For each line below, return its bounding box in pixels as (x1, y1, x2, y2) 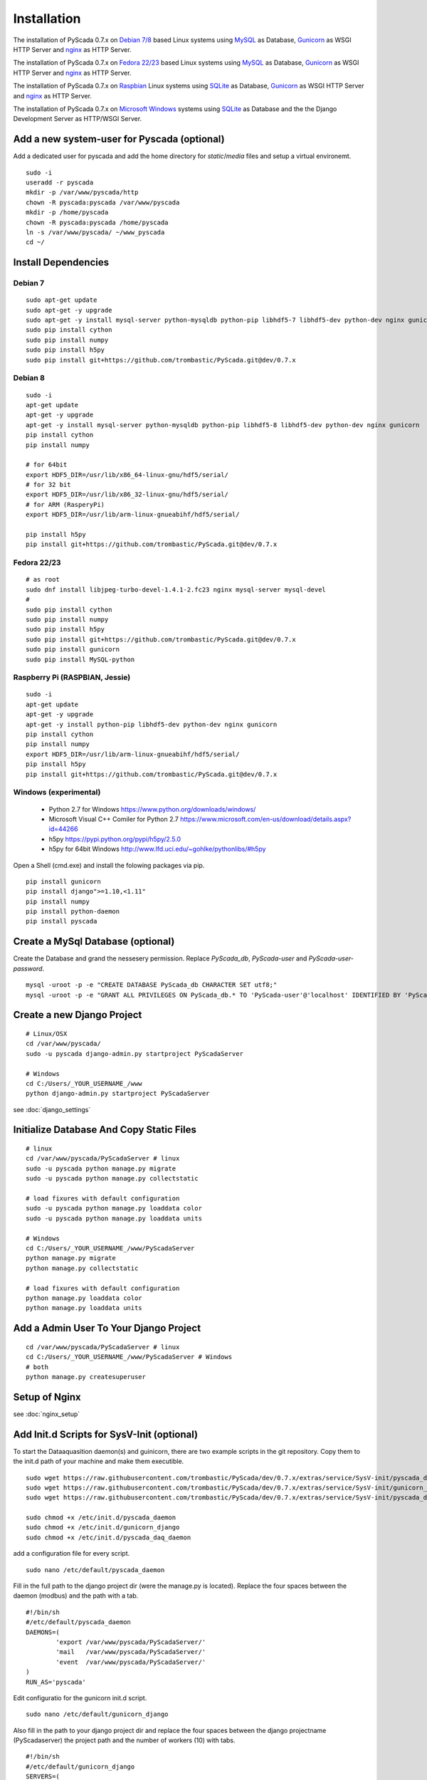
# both (26, 1363, 49, 1371)
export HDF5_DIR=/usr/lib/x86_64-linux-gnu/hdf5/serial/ (26, 471, 229, 478)
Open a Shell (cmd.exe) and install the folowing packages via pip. (13, 861, 205, 869)
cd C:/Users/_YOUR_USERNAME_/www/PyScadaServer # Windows (26, 1353, 233, 1361)
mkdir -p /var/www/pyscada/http (26, 189, 139, 197)
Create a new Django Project (13, 1009, 142, 1021)
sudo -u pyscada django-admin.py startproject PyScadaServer (26, 1049, 243, 1057)
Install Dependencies (13, 256, 110, 268)
